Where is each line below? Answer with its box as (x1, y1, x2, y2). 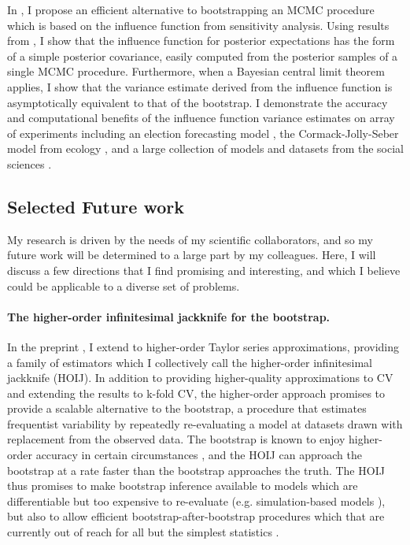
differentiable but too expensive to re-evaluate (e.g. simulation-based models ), (7, 492, 386, 509)
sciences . (7, 155, 52, 172)
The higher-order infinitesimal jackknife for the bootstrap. (7, 308, 331, 324)
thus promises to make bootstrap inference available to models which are (7, 477, 358, 494)
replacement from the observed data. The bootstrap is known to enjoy (7, 431, 345, 447)
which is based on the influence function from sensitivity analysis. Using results (7, 17, 390, 33)
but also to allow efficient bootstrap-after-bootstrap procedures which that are (7, 508, 385, 525)
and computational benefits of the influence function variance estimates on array (7, 109, 395, 126)
